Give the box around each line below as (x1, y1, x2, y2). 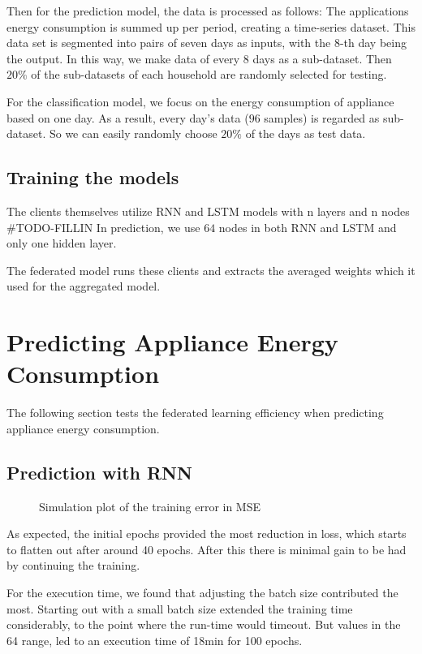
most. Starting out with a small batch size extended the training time (6, 600, 353, 617)
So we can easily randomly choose (49, 125, 217, 142)
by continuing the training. (6, 557, 140, 574)
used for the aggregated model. (6, 278, 161, 295)
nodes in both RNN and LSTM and (218, 218, 397, 235)
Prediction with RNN (6, 459, 192, 484)
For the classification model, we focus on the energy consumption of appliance (6, 93, 394, 110)
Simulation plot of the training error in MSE (39, 497, 261, 514)
